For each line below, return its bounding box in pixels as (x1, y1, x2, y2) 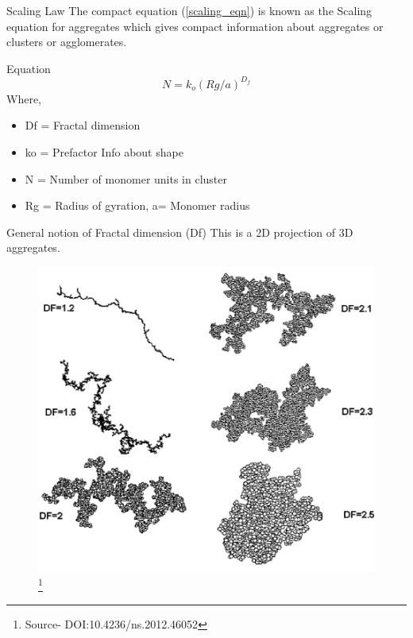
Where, (6, 90, 41, 106)
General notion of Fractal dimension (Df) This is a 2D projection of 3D (6, 223, 353, 240)
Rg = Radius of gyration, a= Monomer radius (25, 197, 250, 214)
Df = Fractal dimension (25, 117, 141, 133)
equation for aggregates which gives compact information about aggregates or (6, 17, 384, 34)
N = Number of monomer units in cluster (25, 170, 228, 187)
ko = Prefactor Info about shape (25, 144, 183, 160)
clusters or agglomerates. (6, 33, 127, 50)
